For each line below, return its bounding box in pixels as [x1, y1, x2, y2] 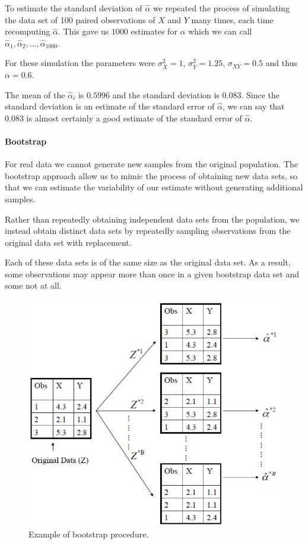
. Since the [241, 88, 280, 101]
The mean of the [5, 88, 65, 101]
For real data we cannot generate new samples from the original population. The [5, 158, 299, 170]
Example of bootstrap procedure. [28, 528, 149, 540]
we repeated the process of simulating [153, 2, 290, 14]
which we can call [188, 25, 252, 37]
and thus [265, 57, 297, 69]
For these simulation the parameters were [5, 57, 155, 69]
